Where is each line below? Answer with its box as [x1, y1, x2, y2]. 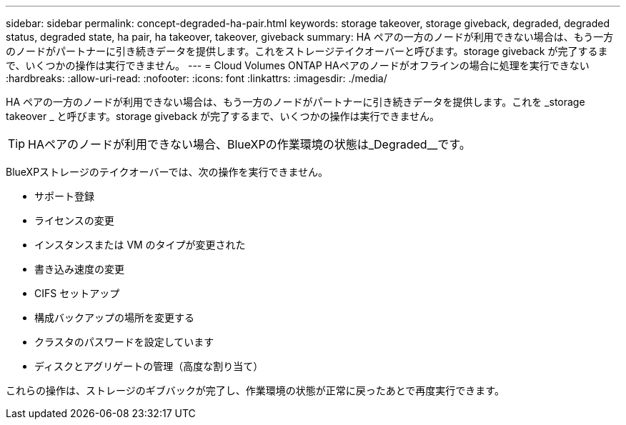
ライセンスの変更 [34, 214, 114, 226]
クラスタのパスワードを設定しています [34, 336, 214, 348]
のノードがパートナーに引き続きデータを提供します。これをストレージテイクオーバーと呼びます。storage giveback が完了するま [6, 45, 608, 57]
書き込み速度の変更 [34, 263, 124, 275]
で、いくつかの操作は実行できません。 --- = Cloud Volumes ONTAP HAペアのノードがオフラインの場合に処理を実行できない [6, 59, 590, 71]
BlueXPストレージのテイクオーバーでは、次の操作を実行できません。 [6, 166, 329, 178]
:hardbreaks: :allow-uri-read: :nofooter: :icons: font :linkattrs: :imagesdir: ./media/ [6, 72, 387, 84]
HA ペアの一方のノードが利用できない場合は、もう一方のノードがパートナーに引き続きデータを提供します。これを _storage [6, 96, 585, 108]
